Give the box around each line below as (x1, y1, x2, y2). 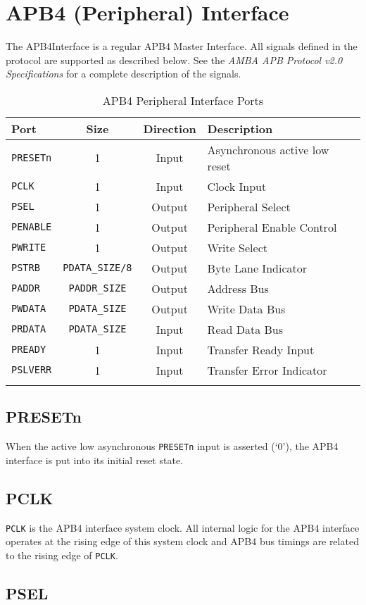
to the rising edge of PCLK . (6, 547, 118, 562)
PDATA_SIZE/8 (63, 262, 132, 274)
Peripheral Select (207, 198, 291, 215)
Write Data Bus (207, 300, 286, 317)
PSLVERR (11, 364, 52, 376)
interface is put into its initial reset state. (6, 452, 183, 467)
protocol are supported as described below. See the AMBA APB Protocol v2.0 (6, 52, 343, 67)
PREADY (11, 344, 46, 356)
